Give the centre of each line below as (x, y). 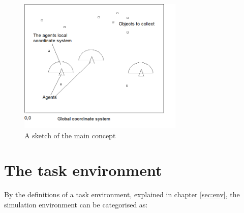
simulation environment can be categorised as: (76, 204)
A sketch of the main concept (70, 135)
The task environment (83, 170)
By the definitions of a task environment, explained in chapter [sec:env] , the (122, 194)
